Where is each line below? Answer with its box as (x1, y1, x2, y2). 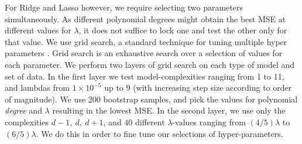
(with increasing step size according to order (133, 81, 292, 94)
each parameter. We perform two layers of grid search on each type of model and (5, 58, 295, 70)
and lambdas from (5, 81, 70, 94)
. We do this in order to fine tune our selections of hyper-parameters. (36, 127, 283, 139)
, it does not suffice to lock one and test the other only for (78, 24, 287, 36)
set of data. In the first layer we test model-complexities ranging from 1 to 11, (5, 70, 284, 82)
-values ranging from (172, 115, 246, 128)
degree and (5, 104, 42, 116)
